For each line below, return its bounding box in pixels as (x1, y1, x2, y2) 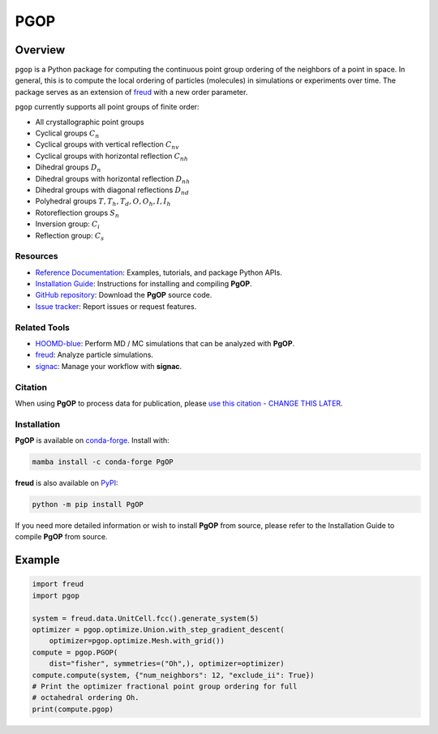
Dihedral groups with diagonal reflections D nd (35, 185, 190, 196)
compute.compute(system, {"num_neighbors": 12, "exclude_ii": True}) (32, 670, 315, 680)
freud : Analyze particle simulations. (35, 350, 154, 360)
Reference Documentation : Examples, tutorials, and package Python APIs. (35, 268, 283, 277)
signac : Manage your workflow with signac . (35, 361, 182, 371)
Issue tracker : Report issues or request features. (35, 301, 197, 311)
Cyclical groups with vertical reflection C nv (35, 140, 180, 152)
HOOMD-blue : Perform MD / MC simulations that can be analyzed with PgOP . (35, 338, 295, 348)
